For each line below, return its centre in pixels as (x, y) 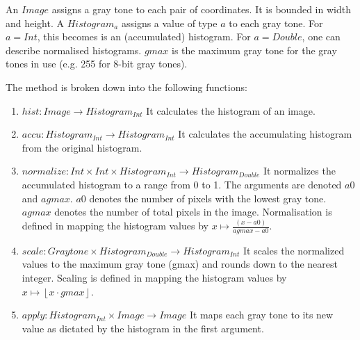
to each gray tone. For (276, 23)
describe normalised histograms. (74, 50)
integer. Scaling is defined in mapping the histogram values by (154, 278)
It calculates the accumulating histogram (265, 134)
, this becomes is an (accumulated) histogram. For (144, 37)
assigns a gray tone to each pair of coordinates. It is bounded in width (201, 9)
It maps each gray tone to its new (261, 315)
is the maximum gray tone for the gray (254, 50)
